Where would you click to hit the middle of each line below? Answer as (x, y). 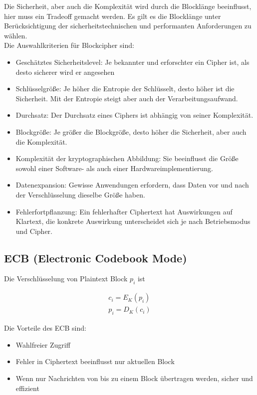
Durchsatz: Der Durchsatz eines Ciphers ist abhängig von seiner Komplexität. (134, 115)
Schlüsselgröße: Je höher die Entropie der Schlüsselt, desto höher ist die (125, 89)
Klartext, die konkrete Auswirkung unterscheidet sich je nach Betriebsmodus (133, 221)
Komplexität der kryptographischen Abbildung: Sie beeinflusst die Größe (127, 158)
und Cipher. (34, 231)
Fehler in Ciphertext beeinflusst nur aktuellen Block (95, 361)
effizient (27, 388)
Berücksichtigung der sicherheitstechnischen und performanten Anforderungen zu (128, 26)
